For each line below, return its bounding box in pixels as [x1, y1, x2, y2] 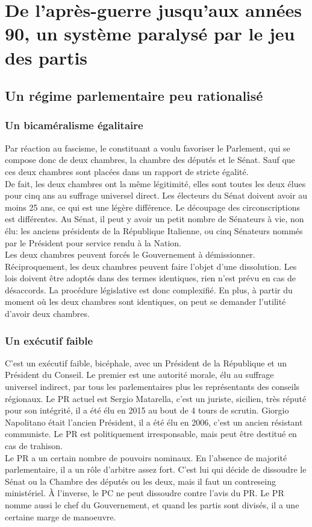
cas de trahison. [5, 439, 63, 452]
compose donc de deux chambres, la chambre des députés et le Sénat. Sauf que [5, 153, 295, 166]
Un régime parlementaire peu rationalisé [5, 86, 263, 105]
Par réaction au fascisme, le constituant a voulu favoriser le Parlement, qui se [5, 141, 290, 154]
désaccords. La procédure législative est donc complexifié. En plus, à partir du [5, 283, 293, 296]
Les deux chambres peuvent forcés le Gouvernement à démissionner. [5, 248, 255, 261]
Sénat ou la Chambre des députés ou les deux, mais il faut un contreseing [5, 474, 276, 487]
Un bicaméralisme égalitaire [5, 118, 143, 133]
